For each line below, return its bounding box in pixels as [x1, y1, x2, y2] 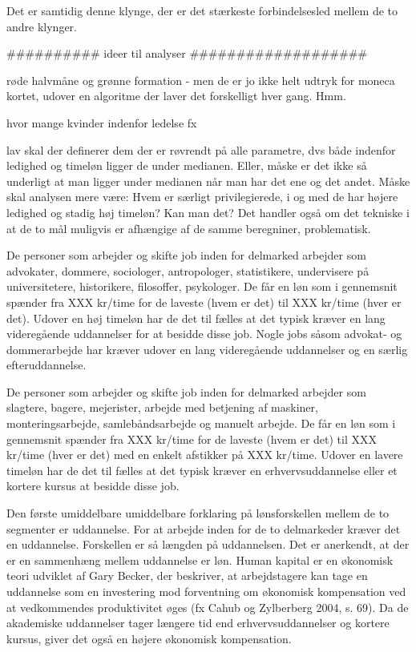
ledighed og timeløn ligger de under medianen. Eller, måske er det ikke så [6, 157, 367, 174]
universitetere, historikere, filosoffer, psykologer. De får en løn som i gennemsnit [6, 278, 398, 295]
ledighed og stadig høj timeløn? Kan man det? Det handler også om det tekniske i [6, 203, 410, 220]
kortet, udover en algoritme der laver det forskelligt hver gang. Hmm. [6, 87, 346, 104]
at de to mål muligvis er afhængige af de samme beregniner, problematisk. [6, 219, 371, 236]
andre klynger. [6, 18, 77, 34]
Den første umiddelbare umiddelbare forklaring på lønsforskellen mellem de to [6, 505, 390, 521]
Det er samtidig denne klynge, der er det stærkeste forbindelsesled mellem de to [6, 2, 398, 18]
